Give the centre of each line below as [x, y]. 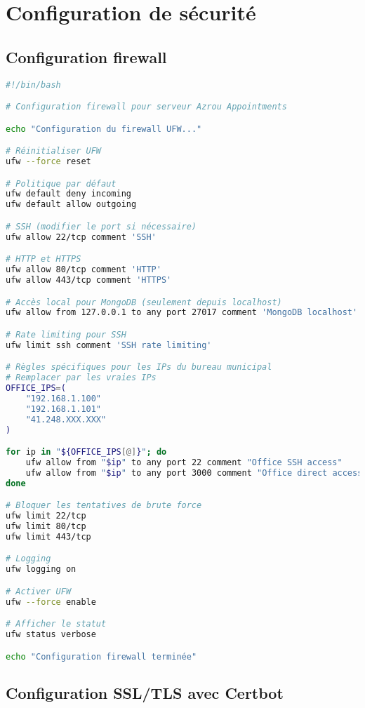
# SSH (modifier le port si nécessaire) [101, 226]
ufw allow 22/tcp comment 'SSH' [81, 237]
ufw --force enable [51, 602]
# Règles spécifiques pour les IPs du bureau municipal [139, 367]
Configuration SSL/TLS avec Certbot [145, 692]
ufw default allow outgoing [71, 205]
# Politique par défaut [61, 183]
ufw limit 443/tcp [48, 536]
